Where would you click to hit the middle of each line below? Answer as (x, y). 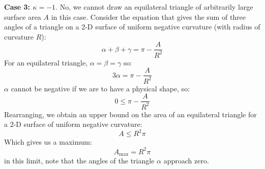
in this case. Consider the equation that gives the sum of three (149, 16)
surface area (23, 16)
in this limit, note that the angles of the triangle (79, 161)
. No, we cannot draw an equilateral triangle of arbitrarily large (154, 7)
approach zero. (186, 161)
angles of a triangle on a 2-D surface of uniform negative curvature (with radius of (132, 27)
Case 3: (17, 7)
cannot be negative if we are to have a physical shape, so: (100, 88)
